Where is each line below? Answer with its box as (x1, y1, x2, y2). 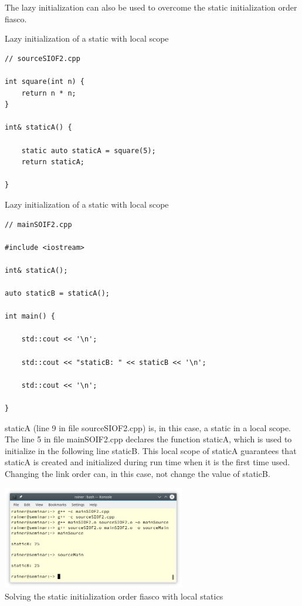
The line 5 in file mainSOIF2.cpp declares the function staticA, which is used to (5, 433, 292, 445)
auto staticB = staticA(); (5, 289, 110, 298)
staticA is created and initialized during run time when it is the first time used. (5, 456, 290, 468)
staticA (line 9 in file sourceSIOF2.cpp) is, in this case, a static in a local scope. (5, 421, 291, 434)
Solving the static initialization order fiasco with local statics (5, 590, 223, 602)
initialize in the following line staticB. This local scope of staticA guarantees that (5, 444, 297, 456)
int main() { (5, 312, 55, 321)
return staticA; (21, 158, 85, 167)
